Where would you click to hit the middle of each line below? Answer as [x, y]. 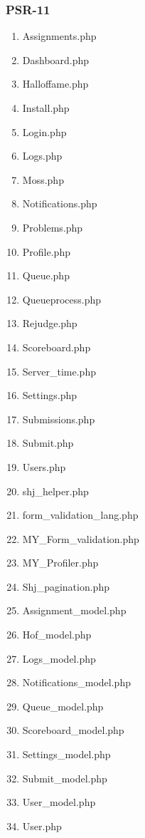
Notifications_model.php [76, 682]
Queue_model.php [63, 706]
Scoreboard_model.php [73, 730]
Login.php [44, 131]
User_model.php [59, 802]
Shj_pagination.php [66, 586]
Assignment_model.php [74, 610]
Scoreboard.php [57, 347]
